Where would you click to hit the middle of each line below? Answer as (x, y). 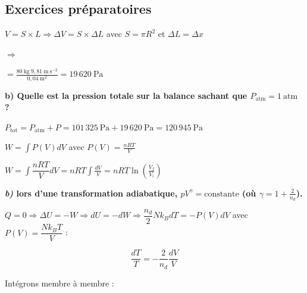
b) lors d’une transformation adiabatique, (91, 193)
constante (222, 194)
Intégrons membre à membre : (59, 283)
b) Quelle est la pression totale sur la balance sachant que (126, 95)
